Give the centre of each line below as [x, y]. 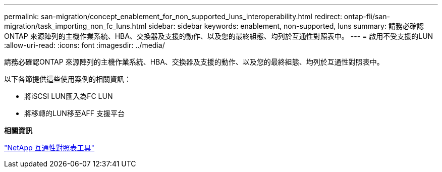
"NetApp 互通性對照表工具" [49, 148]
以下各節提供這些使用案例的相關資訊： [68, 79]
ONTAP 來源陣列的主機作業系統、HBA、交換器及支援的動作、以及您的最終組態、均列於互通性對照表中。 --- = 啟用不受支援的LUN [219, 36]
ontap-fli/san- [367, 16]
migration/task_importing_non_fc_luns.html [75, 26]
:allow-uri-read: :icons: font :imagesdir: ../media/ [85, 45]
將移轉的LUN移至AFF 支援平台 [75, 113]
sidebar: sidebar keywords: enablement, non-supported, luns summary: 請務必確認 [286, 26]
